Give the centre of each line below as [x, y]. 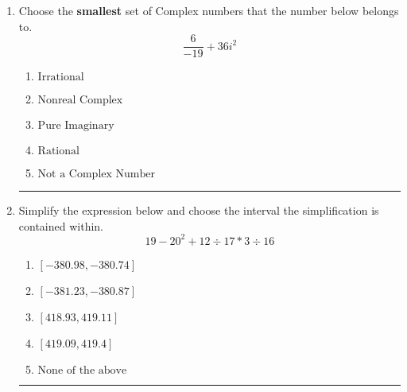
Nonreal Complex [80, 101]
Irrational [61, 78]
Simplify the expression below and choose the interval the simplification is [199, 210]
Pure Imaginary [76, 126]
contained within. [61, 225]
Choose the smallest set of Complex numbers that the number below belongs [209, 10]
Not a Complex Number [96, 175]
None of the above [82, 370]
